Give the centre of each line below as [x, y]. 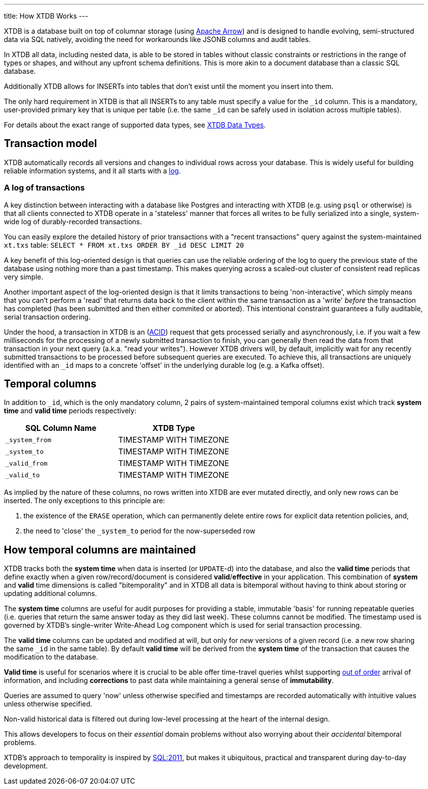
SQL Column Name [61, 428]
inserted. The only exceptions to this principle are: [85, 501]
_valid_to [23, 475]
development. [26, 766]
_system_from [28, 440]
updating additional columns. [51, 594]
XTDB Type [174, 428]
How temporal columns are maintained [100, 550]
